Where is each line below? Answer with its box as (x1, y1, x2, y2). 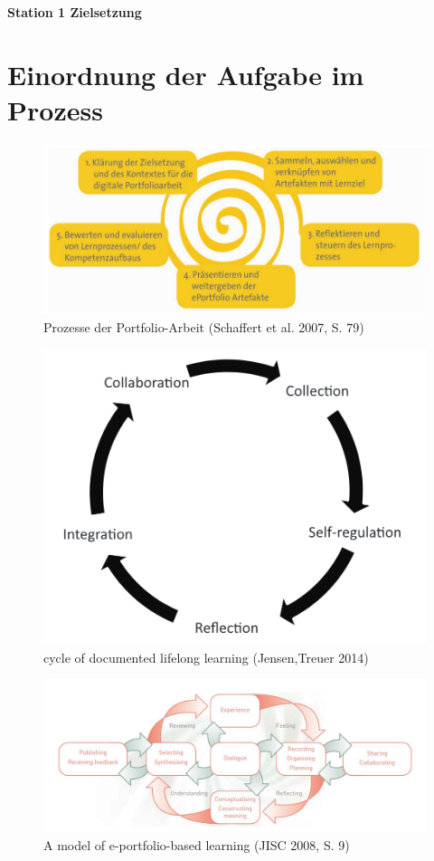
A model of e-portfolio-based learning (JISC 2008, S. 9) (43, 835, 350, 854)
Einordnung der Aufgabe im (7, 55, 364, 92)
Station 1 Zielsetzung (7, 3, 142, 21)
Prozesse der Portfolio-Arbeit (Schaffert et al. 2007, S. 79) (43, 317, 364, 336)
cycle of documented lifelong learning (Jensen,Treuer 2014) (43, 647, 369, 666)
